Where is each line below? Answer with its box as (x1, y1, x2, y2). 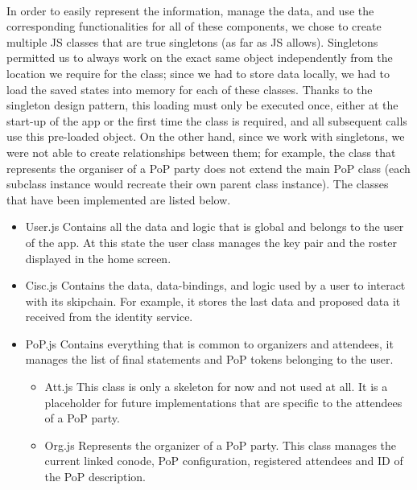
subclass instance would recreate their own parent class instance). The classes (6, 175, 389, 192)
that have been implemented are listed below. (6, 191, 231, 208)
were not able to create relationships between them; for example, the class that (6, 143, 396, 160)
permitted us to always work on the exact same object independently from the (6, 49, 393, 66)
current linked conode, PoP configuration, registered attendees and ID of (44, 452, 403, 469)
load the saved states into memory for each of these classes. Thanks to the (6, 80, 373, 97)
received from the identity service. (25, 308, 193, 325)
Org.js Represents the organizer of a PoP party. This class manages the (44, 436, 397, 453)
